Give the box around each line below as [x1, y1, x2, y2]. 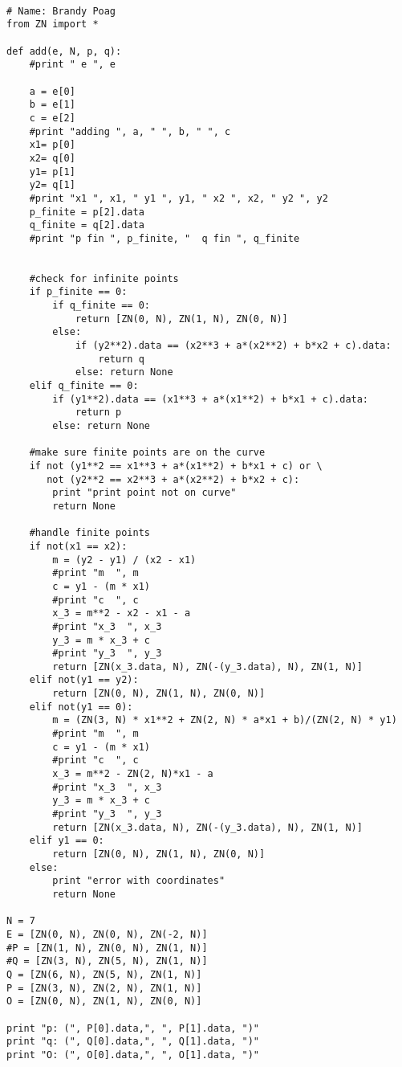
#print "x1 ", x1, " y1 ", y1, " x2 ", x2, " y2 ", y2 [29, 192, 328, 204]
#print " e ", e [29, 59, 116, 71]
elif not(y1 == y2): [29, 674, 139, 686]
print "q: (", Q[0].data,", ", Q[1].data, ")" [6, 1036, 259, 1048]
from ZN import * [6, 18, 99, 31]
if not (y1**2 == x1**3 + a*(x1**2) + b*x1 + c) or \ [29, 460, 323, 472]
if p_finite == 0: [29, 286, 128, 298]
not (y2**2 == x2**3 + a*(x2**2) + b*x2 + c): [47, 473, 300, 485]
